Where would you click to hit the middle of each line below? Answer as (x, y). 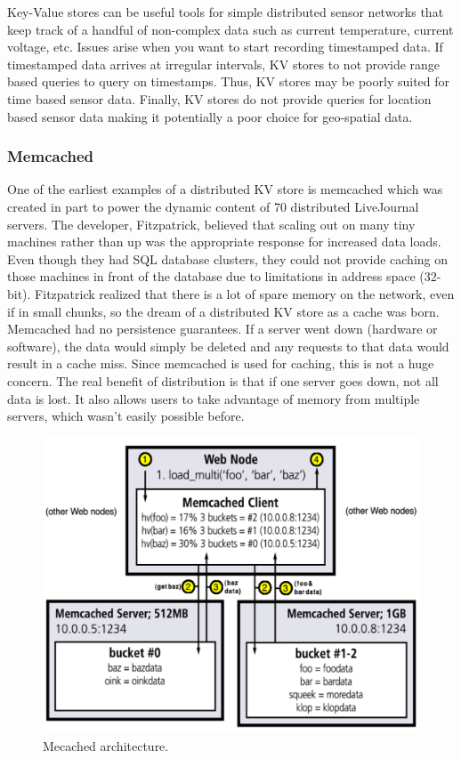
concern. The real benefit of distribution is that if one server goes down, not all (223, 380)
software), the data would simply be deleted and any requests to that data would (228, 346)
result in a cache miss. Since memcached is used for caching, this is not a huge (221, 363)
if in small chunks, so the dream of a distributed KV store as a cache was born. (223, 311)
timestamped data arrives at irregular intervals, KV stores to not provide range (224, 64)
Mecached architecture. (106, 745)
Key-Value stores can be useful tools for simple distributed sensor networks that (226, 12)
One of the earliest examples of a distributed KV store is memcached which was (225, 189)
